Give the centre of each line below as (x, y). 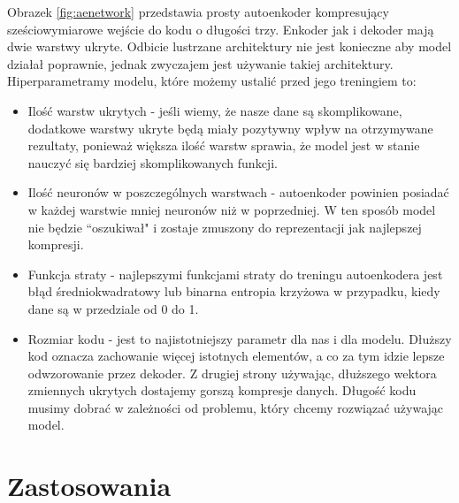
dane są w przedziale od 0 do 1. (113, 308)
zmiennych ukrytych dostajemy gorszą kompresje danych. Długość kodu (222, 390)
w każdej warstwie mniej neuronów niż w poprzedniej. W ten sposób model (232, 209)
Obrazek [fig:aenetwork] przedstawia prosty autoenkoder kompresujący (198, 11)
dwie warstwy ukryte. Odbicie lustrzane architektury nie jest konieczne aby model (229, 46)
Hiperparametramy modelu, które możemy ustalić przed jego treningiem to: (212, 81)
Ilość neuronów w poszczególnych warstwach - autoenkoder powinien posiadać (238, 192)
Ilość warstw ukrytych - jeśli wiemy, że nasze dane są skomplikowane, (215, 110)
